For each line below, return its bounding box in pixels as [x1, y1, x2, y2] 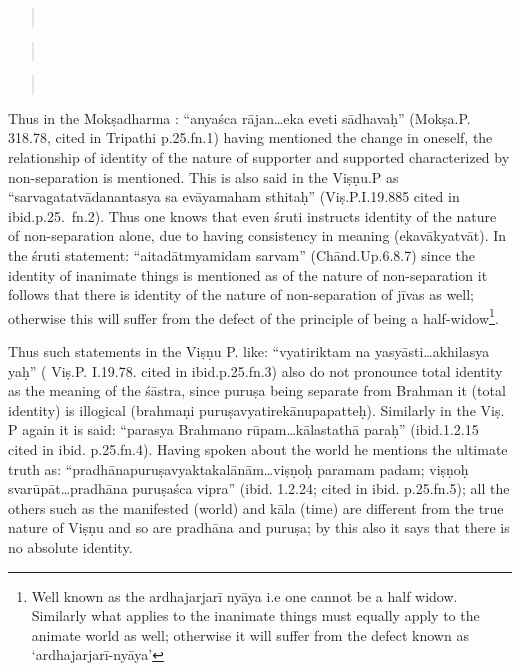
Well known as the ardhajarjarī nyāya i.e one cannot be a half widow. [31, 585, 458, 606]
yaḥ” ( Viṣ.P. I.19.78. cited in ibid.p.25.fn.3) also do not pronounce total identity [8, 360, 503, 381]
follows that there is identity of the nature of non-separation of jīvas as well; [8, 284, 475, 305]
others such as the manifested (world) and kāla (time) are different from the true [8, 497, 504, 518]
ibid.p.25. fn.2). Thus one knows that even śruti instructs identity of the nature [8, 205, 497, 226]
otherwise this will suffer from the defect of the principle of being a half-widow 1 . [8, 304, 499, 328]
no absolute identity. [8, 536, 133, 557]
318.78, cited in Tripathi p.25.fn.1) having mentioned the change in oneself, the [8, 127, 493, 148]
